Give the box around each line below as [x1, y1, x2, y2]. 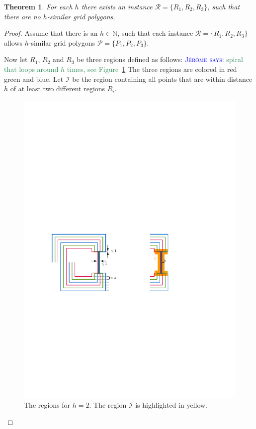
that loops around [4, 63, 59, 74]
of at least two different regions [10, 83, 105, 94]
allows [4, 37, 23, 48]
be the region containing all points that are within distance [72, 73, 253, 84]
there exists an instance [81, 1, 153, 11]
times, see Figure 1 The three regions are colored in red [67, 63, 237, 74]
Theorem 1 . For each [4, 1, 73, 11]
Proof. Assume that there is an [4, 28, 98, 38]
